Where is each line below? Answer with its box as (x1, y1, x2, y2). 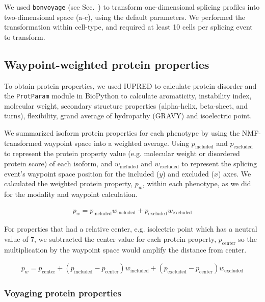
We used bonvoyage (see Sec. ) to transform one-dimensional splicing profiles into (4, 2, 260, 12)
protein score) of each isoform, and (4, 158, 113, 169)
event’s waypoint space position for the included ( (4, 168, 160, 179)
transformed (4, 137, 42, 148)
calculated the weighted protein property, (4, 178, 133, 189)
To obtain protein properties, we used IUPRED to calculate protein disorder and (4, 80, 257, 91)
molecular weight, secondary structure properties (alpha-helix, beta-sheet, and (4, 100, 248, 111)
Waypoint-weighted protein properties (4, 56, 209, 72)
